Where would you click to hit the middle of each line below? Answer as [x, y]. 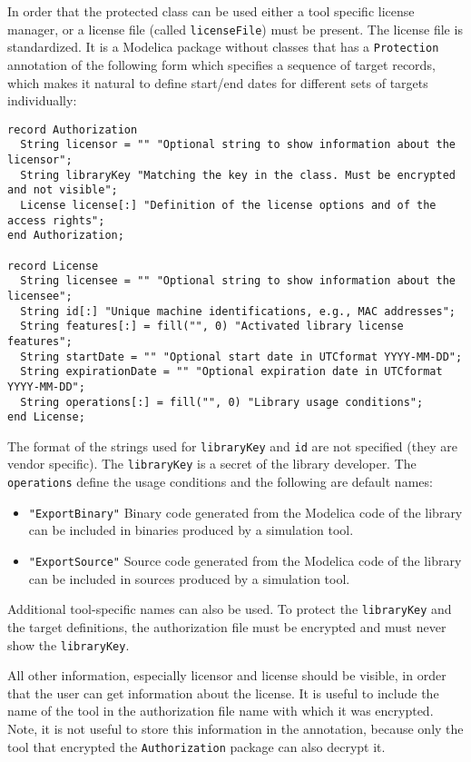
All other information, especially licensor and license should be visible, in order [227, 675]
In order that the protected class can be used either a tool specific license [211, 11]
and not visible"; [63, 190]
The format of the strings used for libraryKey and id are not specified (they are [232, 445]
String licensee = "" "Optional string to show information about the [238, 281]
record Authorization [73, 129]
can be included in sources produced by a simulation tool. [189, 578]
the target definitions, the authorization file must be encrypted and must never [227, 626]
